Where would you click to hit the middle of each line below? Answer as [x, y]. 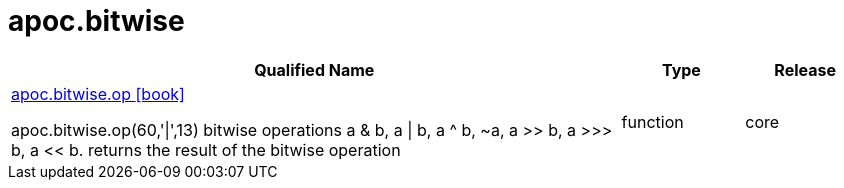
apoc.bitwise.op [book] [98, 93]
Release [805, 69]
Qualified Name [314, 69]
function [652, 121]
